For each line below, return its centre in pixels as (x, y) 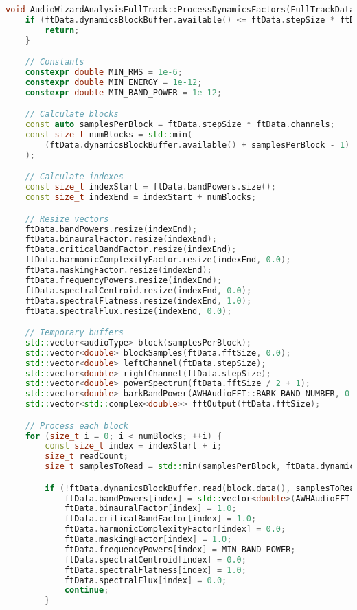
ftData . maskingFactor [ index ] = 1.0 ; (148, 540)
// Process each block (77, 426)
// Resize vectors (67, 219)
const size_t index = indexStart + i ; (134, 446)
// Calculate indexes (74, 177)
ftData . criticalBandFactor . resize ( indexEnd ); (131, 250)
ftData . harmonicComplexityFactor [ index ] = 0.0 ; (175, 529)
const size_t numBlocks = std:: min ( (109, 135)
